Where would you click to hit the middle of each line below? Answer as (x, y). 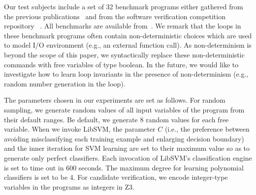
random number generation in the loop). (65, 83)
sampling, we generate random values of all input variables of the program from (124, 109)
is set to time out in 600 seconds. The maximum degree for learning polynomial (124, 167)
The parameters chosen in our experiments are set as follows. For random (115, 100)
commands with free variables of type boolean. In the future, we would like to (121, 64)
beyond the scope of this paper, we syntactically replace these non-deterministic (124, 54)
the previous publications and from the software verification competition (115, 16)
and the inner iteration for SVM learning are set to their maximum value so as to (127, 148)
